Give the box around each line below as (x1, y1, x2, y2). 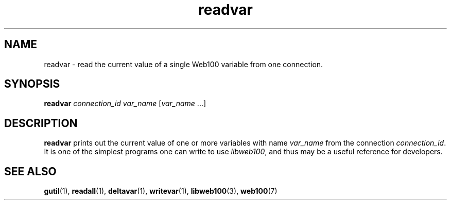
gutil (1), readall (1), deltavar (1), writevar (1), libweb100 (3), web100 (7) (44, 187, 277, 196)
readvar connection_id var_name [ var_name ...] (44, 99, 206, 108)
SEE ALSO (4, 165, 57, 178)
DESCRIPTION (4, 116, 78, 130)
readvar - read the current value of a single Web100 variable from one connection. (44, 59, 323, 69)
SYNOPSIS (4, 77, 60, 91)
